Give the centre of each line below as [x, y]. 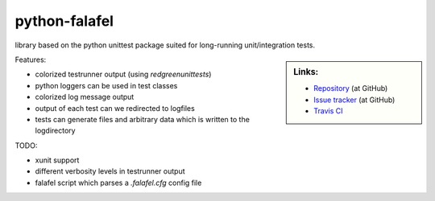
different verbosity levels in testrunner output [110, 171]
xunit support [57, 160]
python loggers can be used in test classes [106, 85]
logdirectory [55, 131]
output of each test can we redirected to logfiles [115, 108]
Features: [31, 59]
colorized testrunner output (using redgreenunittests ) [123, 74]
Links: [306, 72]
